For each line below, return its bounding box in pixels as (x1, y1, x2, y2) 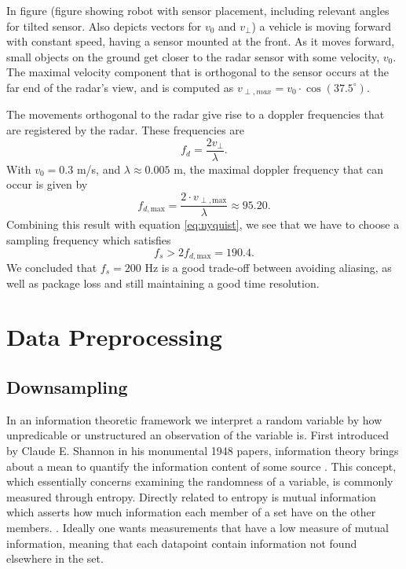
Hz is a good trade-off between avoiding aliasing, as (144, 259, 392, 275)
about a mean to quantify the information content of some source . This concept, (6, 457, 397, 474)
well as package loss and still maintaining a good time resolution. (6, 274, 320, 291)
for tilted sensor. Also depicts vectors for (6, 17, 202, 34)
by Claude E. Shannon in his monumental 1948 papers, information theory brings (6, 442, 399, 458)
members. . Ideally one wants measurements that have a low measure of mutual (6, 519, 389, 535)
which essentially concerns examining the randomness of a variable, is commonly (6, 473, 393, 490)
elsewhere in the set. (6, 550, 104, 567)
